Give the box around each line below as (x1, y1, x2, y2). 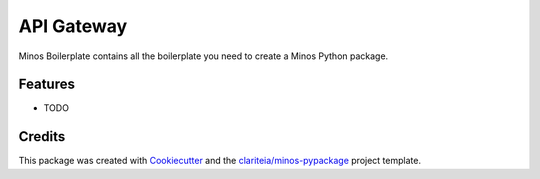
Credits (18, 128, 66, 145)
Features (18, 76, 75, 93)
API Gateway (18, 15, 128, 37)
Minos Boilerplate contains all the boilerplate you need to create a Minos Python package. (18, 50, 389, 62)
